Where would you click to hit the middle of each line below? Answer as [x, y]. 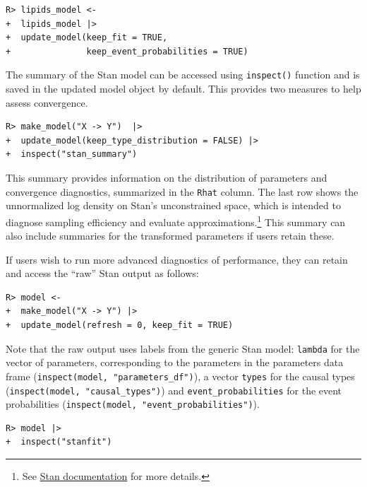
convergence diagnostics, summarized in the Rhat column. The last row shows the [182, 191]
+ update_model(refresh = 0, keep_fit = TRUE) [120, 325]
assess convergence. [47, 102]
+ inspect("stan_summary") [72, 154]
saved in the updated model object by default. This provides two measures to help [183, 89]
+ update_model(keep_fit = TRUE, [87, 38]
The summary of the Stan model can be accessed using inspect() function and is [183, 75]
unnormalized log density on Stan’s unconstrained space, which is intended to [173, 205]
